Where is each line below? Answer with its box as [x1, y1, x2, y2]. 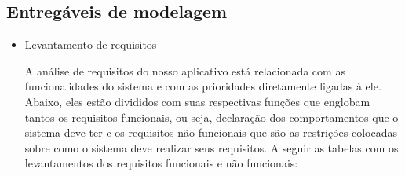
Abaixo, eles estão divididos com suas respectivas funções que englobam [24, 93, 370, 109]
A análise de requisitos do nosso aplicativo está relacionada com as [24, 62, 345, 79]
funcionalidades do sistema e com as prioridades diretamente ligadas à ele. [24, 78, 381, 94]
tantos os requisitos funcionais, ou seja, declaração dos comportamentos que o [24, 108, 399, 125]
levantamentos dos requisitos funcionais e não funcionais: [24, 155, 298, 171]
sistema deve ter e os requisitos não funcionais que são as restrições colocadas [24, 124, 397, 141]
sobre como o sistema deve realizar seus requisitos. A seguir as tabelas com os [24, 139, 399, 156]
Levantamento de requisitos [24, 36, 157, 53]
